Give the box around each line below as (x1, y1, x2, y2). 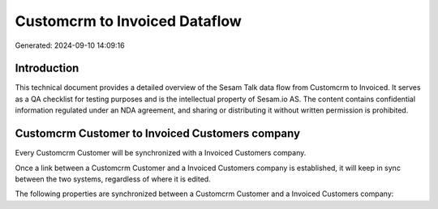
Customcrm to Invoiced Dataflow (15, 12, 243, 30)
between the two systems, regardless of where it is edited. (15, 174, 211, 184)
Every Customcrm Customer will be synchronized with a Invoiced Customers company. (15, 148, 307, 158)
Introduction (15, 62, 79, 75)
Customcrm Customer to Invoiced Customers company (15, 126, 300, 141)
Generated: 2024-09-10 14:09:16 (15, 41, 125, 50)
